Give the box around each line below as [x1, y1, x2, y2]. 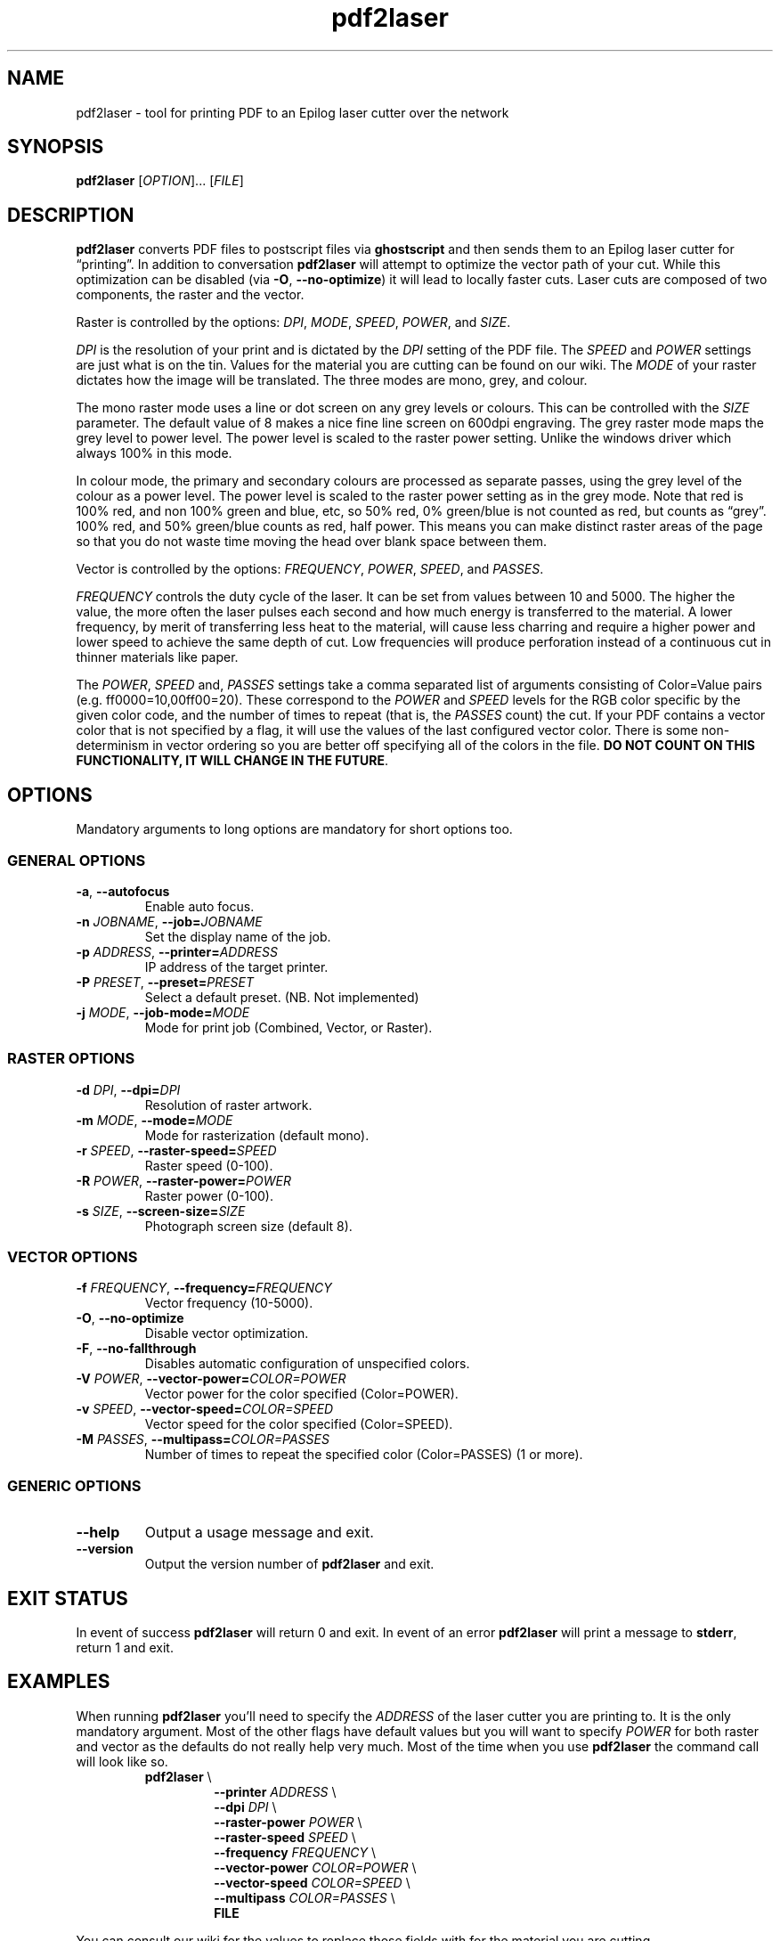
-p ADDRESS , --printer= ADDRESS [76, 943, 278, 959]
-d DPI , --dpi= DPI [76, 1081, 181, 1097]
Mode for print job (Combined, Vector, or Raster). [144, 1019, 433, 1035]
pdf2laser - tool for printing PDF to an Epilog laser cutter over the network [76, 104, 509, 120]
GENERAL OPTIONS [7, 851, 146, 869]
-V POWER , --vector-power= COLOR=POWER [76, 1371, 346, 1387]
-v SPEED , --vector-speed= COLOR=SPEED [76, 1401, 334, 1417]
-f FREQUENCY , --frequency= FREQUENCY [76, 1280, 332, 1296]
